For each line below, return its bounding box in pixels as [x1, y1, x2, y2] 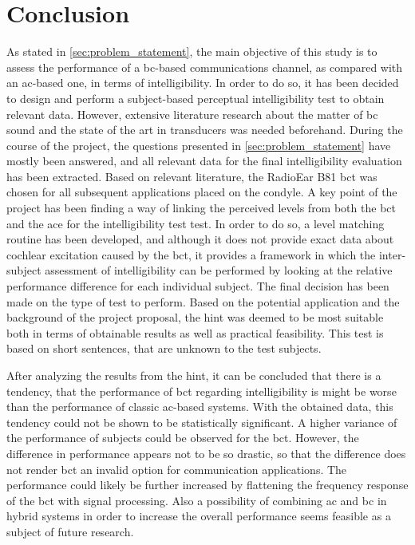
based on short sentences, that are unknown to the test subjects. [6, 340, 322, 357]
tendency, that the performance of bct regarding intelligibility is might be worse [6, 382, 397, 399]
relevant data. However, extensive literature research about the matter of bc [6, 105, 378, 122]
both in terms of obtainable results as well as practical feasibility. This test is [6, 324, 384, 341]
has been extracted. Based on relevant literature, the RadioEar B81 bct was [6, 168, 377, 184]
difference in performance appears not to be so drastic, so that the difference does [6, 444, 406, 461]
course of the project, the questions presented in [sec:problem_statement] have [6, 136, 391, 153]
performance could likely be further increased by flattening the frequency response [6, 476, 409, 493]
